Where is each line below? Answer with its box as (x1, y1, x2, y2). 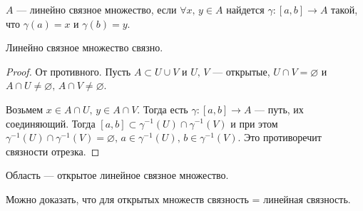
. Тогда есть (137, 101, 188, 116)
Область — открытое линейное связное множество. (6, 168, 229, 182)
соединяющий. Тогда (6, 115, 96, 130)
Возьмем (6, 101, 44, 116)
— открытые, (213, 63, 270, 78)
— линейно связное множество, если (16, 2, 177, 16)
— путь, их (255, 101, 304, 116)
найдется (226, 2, 265, 16)
